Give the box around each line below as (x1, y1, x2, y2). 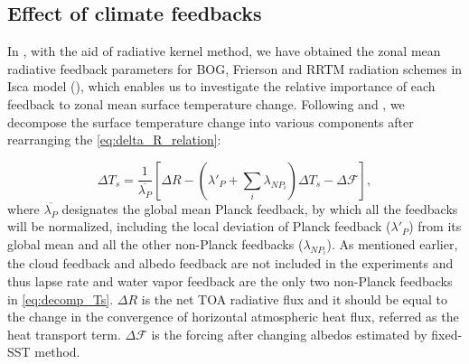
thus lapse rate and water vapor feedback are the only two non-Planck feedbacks (7, 271, 453, 290)
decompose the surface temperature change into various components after (7, 112, 414, 131)
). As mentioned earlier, (326, 234, 458, 253)
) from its (408, 217, 462, 236)
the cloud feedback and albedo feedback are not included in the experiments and (7, 254, 454, 273)
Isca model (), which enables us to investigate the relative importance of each (7, 77, 436, 96)
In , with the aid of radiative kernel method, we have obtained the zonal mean (7, 42, 441, 61)
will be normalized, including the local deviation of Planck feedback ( (7, 217, 391, 236)
